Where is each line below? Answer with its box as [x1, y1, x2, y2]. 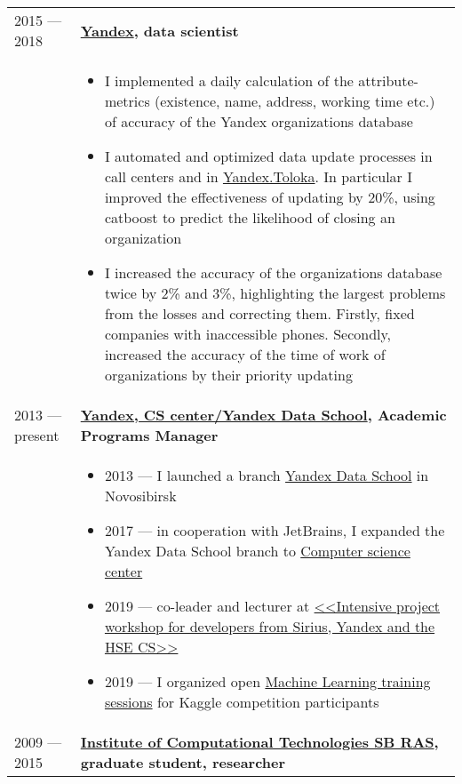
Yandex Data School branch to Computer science [104, 540, 410, 561]
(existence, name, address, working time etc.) [155, 91, 435, 111]
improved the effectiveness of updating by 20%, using [104, 187, 435, 207]
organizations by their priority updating [104, 364, 353, 385]
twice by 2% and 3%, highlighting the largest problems [104, 283, 446, 303]
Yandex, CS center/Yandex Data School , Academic [80, 404, 447, 425]
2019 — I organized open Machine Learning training [104, 671, 431, 692]
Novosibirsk [104, 485, 177, 506]
